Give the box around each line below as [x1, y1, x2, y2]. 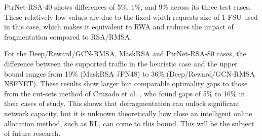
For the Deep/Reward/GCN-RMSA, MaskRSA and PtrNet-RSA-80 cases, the [4, 48, 246, 59]
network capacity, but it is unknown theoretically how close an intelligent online [4, 108, 252, 118]
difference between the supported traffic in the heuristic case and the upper [4, 58, 238, 68]
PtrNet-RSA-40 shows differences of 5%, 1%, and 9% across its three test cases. [4, 2, 251, 12]
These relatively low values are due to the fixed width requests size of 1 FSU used [4, 11, 258, 22]
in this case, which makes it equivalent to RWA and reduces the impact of [4, 21, 234, 32]
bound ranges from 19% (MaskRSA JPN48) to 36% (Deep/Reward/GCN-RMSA [4, 68, 255, 79]
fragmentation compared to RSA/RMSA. [4, 31, 132, 42]
